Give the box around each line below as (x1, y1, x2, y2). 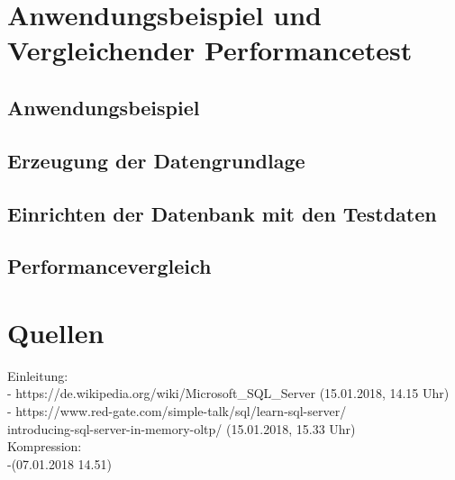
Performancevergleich (7, 252, 212, 280)
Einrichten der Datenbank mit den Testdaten (7, 199, 437, 227)
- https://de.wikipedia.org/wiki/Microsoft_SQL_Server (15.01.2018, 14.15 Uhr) (7, 384, 450, 403)
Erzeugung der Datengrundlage (7, 146, 305, 174)
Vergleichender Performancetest (7, 32, 413, 68)
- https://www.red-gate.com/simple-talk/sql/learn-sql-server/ (7, 402, 347, 420)
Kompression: (7, 437, 82, 456)
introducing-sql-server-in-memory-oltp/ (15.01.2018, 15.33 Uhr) (7, 419, 356, 438)
